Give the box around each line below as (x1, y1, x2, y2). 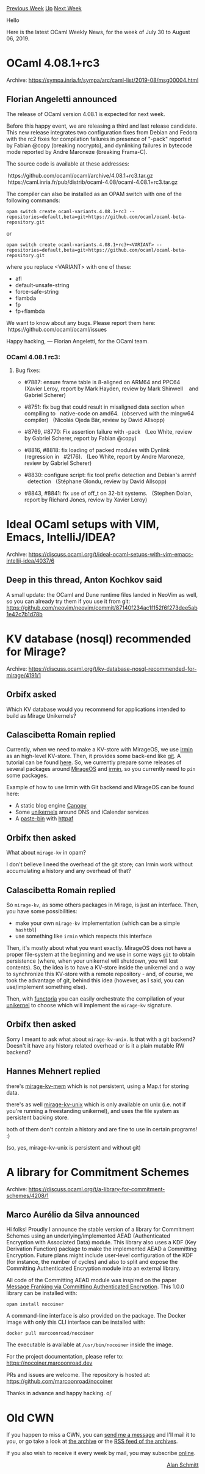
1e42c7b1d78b (6, 610, 43, 618)
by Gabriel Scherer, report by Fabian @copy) (24, 435, 137, 442)
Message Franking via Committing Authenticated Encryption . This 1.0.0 (6, 1283, 185, 1290)
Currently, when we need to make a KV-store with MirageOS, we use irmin (6, 746, 193, 753)
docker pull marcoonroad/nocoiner (6, 1330, 95, 1337)
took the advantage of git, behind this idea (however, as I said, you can (6, 976, 184, 984)
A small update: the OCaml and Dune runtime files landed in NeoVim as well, (6, 591, 198, 598)
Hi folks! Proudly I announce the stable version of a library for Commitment (6, 1226, 195, 1233)
